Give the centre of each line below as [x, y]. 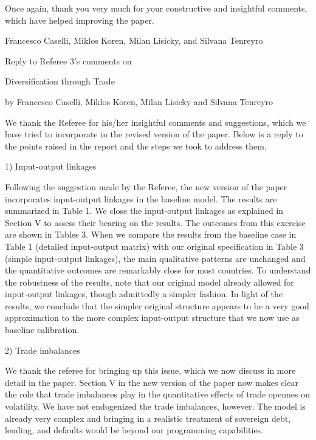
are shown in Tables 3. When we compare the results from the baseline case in [151, 234]
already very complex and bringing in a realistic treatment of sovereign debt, [148, 418]
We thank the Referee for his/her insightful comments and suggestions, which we [156, 122]
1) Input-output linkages [51, 166]
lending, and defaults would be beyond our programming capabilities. [134, 430]
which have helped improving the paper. [80, 20]
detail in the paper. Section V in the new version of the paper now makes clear [152, 382]
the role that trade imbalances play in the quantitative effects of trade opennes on [157, 394]
